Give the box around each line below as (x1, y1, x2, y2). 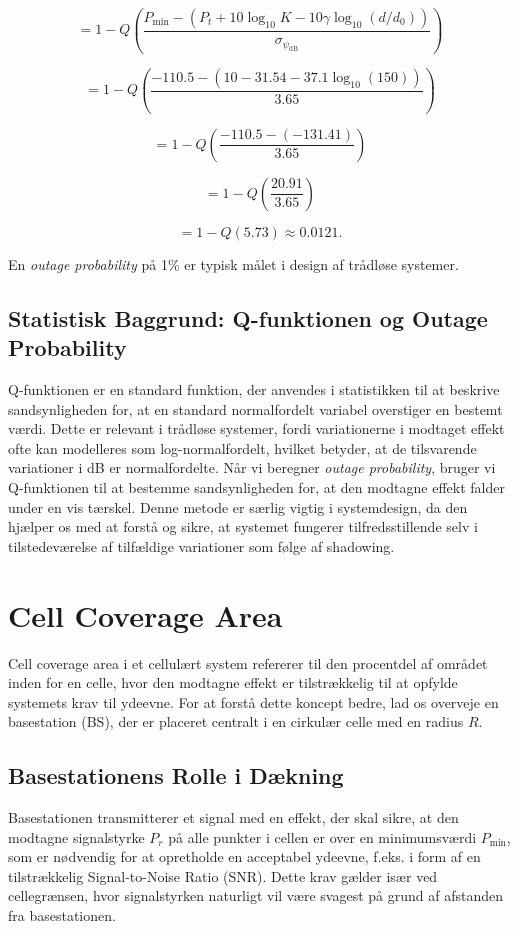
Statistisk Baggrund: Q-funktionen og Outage (8, 302, 488, 333)
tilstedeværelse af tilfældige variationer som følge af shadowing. (8, 535, 395, 556)
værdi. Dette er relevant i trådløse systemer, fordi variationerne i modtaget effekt (8, 418, 505, 439)
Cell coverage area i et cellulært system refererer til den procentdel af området (8, 652, 488, 673)
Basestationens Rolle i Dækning (8, 760, 344, 791)
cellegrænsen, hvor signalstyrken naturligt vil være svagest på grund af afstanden (8, 885, 503, 906)
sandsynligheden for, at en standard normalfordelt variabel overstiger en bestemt (8, 398, 503, 419)
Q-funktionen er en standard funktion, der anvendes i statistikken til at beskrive (8, 379, 500, 400)
